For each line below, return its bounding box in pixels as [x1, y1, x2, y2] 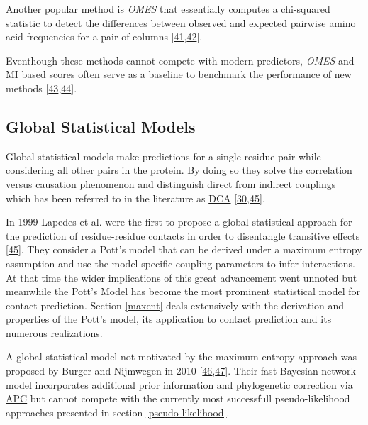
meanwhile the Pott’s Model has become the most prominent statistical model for [6, 284, 360, 299]
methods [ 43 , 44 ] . [6, 80, 77, 95]
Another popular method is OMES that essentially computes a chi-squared [6, 1, 330, 16]
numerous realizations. [6, 325, 103, 340]
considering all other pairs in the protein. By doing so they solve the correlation [6, 162, 352, 177]
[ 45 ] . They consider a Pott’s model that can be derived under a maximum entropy [6, 242, 362, 257]
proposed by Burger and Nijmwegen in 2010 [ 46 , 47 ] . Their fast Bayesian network [6, 363, 356, 378]
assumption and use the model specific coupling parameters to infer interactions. [6, 255, 355, 270]
